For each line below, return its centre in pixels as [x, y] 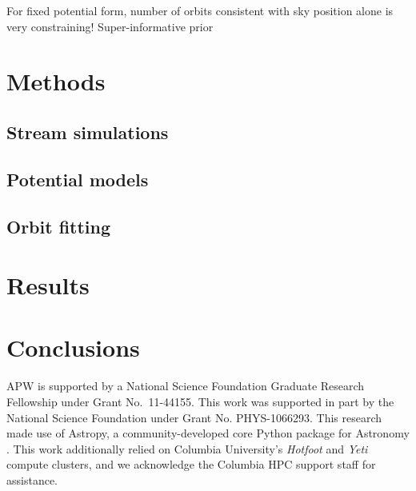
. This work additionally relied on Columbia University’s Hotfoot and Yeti [187, 448]
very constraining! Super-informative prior [110, 26]
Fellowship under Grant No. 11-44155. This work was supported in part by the [200, 401]
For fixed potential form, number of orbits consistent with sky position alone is [200, 10]
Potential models [78, 179]
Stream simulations [88, 132]
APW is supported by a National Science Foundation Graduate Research [186, 386]
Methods [56, 81]
